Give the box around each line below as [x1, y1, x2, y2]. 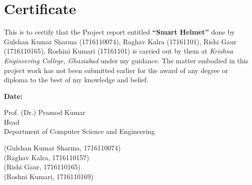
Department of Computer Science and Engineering [4, 126, 155, 136]
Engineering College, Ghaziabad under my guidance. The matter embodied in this [4, 55, 249, 65]
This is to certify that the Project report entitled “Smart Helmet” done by [4, 27, 235, 37]
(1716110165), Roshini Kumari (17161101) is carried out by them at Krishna [4, 46, 233, 56]
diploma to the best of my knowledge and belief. [4, 74, 148, 85]
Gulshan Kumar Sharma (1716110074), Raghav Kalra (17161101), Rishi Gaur [4, 36, 237, 46]
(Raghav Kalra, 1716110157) [4, 152, 89, 162]
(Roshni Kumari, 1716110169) [4, 171, 94, 181]
